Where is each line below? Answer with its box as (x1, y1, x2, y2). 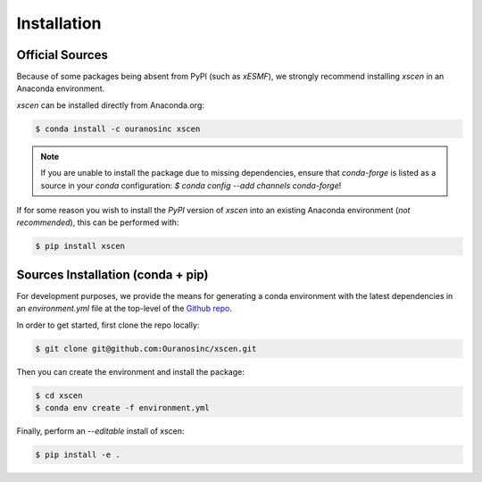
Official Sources (16, 47, 109, 62)
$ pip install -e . (35, 449, 120, 460)
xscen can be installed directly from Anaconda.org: (16, 99, 204, 111)
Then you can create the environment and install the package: (16, 366, 245, 377)
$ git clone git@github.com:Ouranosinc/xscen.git (35, 344, 257, 353)
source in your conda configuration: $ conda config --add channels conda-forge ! (40, 179, 342, 191)
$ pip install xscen (35, 241, 125, 252)
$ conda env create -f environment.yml (35, 403, 210, 412)
